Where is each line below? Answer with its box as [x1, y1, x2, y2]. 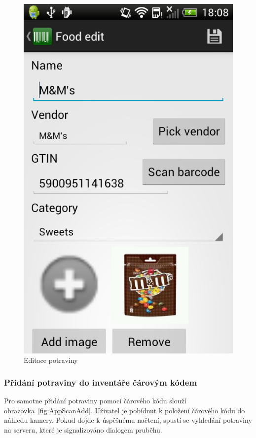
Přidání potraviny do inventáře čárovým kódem [4, 376, 197, 388]
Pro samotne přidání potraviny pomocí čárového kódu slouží [4, 395, 186, 406]
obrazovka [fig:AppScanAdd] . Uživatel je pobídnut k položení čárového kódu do [4, 405, 245, 415]
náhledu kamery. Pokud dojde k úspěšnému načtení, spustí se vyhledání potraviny [4, 415, 252, 425]
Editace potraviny [24, 355, 78, 365]
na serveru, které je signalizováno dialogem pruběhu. [4, 424, 162, 435]
